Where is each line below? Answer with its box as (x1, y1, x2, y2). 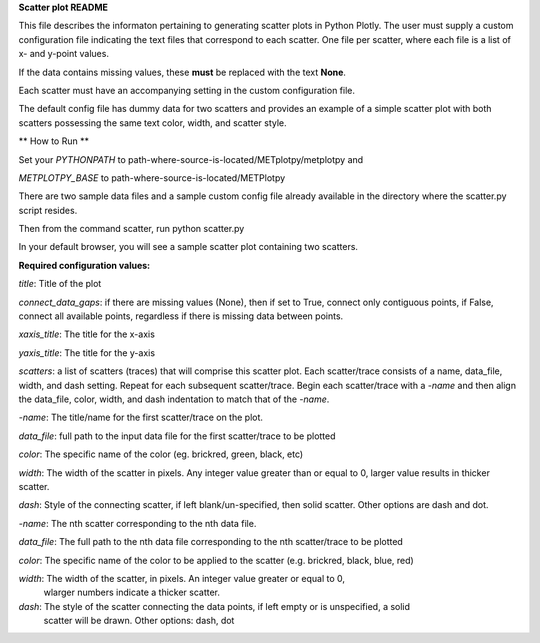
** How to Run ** (18, 135, 90, 147)
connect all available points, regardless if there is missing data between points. (18, 310, 344, 322)
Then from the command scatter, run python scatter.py (18, 223, 245, 235)
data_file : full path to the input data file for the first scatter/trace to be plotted (18, 430, 336, 442)
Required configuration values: (18, 259, 151, 271)
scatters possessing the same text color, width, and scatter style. (18, 116, 287, 129)
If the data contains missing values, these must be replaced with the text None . (18, 66, 347, 78)
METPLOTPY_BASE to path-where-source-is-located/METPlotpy (18, 171, 286, 184)
